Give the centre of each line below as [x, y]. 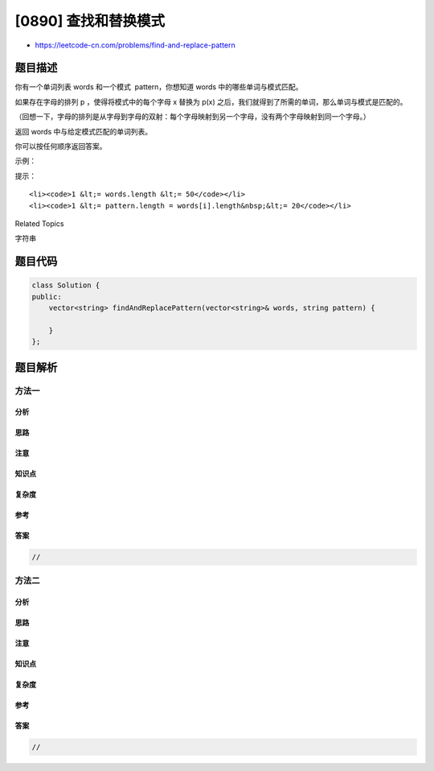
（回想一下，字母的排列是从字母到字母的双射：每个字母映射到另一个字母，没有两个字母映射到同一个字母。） [192, 117]
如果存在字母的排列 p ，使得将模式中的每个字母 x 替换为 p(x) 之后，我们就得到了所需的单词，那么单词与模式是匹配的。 [211, 101]
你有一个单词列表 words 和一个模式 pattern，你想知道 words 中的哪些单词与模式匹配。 [159, 87]
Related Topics [39, 223]
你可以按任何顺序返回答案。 [61, 146]
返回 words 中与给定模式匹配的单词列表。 [84, 131]
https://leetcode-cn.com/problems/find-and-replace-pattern [135, 45]
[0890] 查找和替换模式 [90, 21]
